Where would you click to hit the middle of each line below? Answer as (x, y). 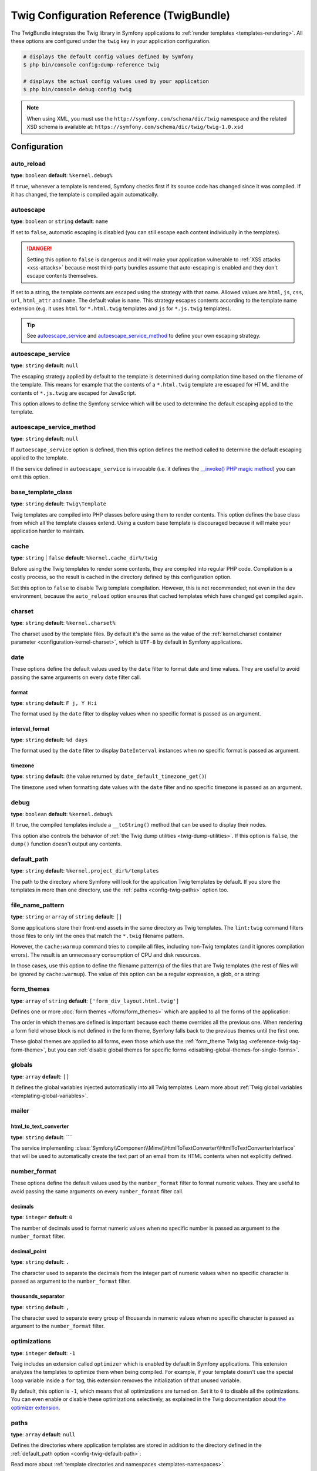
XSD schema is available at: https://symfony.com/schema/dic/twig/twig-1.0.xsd (135, 127)
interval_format (30, 729)
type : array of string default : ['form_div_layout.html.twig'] (95, 1001)
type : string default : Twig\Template (59, 504)
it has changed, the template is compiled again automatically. (85, 195)
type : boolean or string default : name (60, 221)
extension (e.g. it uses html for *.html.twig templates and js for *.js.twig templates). (121, 308)
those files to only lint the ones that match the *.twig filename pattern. (97, 936)
